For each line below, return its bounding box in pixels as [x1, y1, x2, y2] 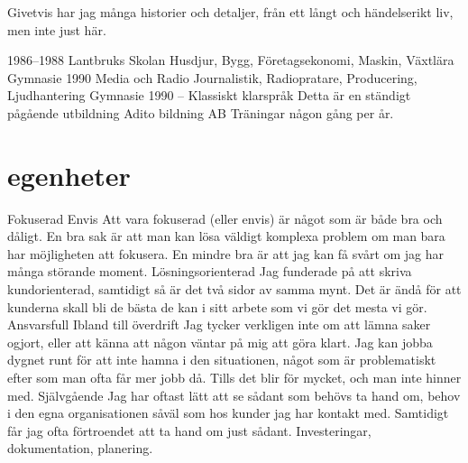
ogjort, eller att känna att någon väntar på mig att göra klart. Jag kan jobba [7, 332, 433, 351]
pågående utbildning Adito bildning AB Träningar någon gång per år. [7, 103, 394, 122]
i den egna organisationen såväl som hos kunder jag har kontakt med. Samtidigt [7, 403, 449, 422]
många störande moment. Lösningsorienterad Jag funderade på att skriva [7, 262, 412, 281]
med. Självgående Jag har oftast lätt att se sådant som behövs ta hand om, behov [7, 385, 461, 404]
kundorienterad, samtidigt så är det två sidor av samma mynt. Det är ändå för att [7, 280, 462, 299]
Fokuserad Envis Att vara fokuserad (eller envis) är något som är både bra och [7, 208, 443, 227]
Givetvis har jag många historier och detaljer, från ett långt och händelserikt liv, [7, 3, 454, 21]
